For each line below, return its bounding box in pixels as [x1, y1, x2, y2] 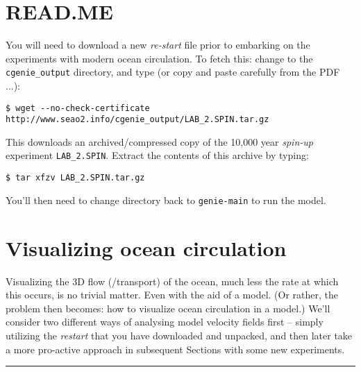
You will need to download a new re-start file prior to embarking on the [6, 37, 310, 52]
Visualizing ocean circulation [6, 233, 287, 262]
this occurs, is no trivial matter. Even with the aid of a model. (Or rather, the [6, 287, 339, 302]
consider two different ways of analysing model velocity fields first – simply [6, 314, 324, 329]
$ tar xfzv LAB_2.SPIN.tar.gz [6, 173, 145, 183]
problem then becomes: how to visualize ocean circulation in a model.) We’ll [6, 301, 330, 315]
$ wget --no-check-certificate [6, 103, 150, 113]
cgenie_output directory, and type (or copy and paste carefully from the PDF [6, 65, 340, 79]
